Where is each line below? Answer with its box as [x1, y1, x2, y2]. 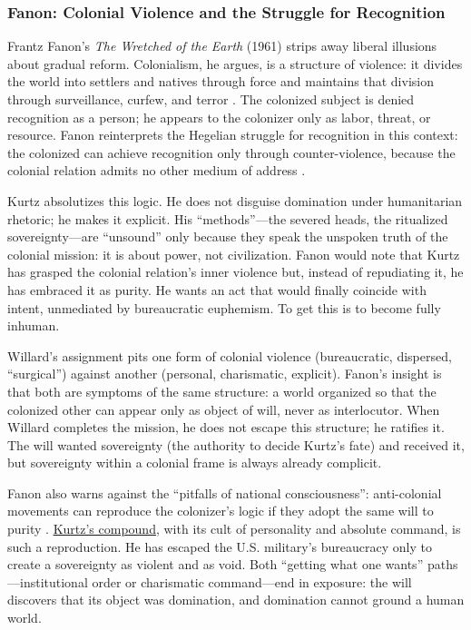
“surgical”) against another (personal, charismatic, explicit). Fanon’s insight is [7, 364, 442, 383]
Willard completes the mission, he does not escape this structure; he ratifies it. [7, 418, 445, 437]
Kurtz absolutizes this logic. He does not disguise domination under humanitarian [7, 191, 463, 210]
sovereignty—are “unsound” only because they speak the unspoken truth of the [7, 227, 448, 246]
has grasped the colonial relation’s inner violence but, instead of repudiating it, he [7, 262, 464, 281]
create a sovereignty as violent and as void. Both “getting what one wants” [7, 555, 424, 574]
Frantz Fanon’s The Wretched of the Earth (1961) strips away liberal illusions [7, 36, 437, 55]
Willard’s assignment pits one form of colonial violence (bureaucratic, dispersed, [7, 346, 452, 365]
